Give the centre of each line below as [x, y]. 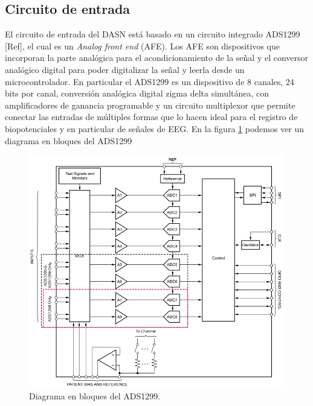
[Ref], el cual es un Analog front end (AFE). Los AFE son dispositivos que [143, 46]
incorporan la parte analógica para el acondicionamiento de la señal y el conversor [157, 58]
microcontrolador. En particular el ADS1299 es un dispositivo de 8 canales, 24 [150, 81]
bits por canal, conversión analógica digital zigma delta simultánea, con [137, 93]
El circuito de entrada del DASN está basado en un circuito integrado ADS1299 [153, 34]
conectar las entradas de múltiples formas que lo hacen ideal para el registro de [151, 117]
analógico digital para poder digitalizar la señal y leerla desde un [125, 69]
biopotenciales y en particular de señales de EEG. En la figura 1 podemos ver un [155, 128]
